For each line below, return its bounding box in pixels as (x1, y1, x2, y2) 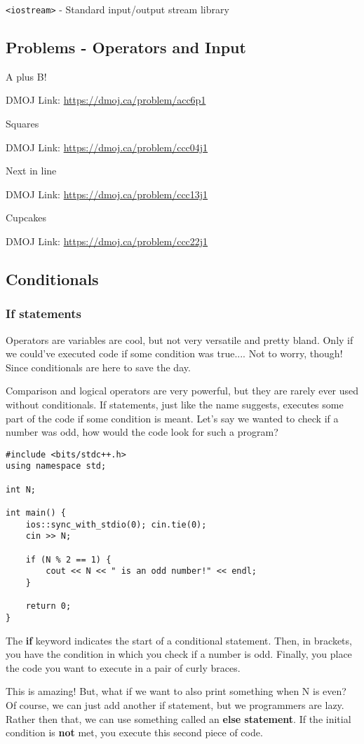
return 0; (25, 601, 72, 612)
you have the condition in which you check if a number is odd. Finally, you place (6, 647, 352, 661)
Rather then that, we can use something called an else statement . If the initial (6, 711, 351, 726)
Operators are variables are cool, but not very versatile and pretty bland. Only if (6, 332, 353, 347)
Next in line (6, 163, 57, 178)
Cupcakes (6, 210, 47, 225)
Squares (6, 116, 39, 131)
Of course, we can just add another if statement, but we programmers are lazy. (6, 697, 344, 712)
